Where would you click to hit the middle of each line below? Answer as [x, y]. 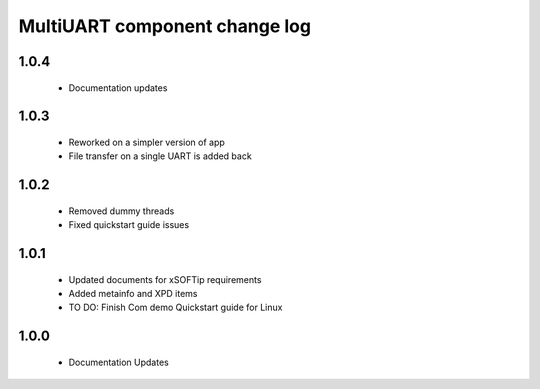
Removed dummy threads [121, 211]
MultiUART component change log [165, 26]
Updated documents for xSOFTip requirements [165, 279]
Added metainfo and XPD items [133, 293]
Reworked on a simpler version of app [146, 142]
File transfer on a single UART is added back [160, 156]
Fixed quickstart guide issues [129, 225]
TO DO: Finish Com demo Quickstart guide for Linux [175, 307]
